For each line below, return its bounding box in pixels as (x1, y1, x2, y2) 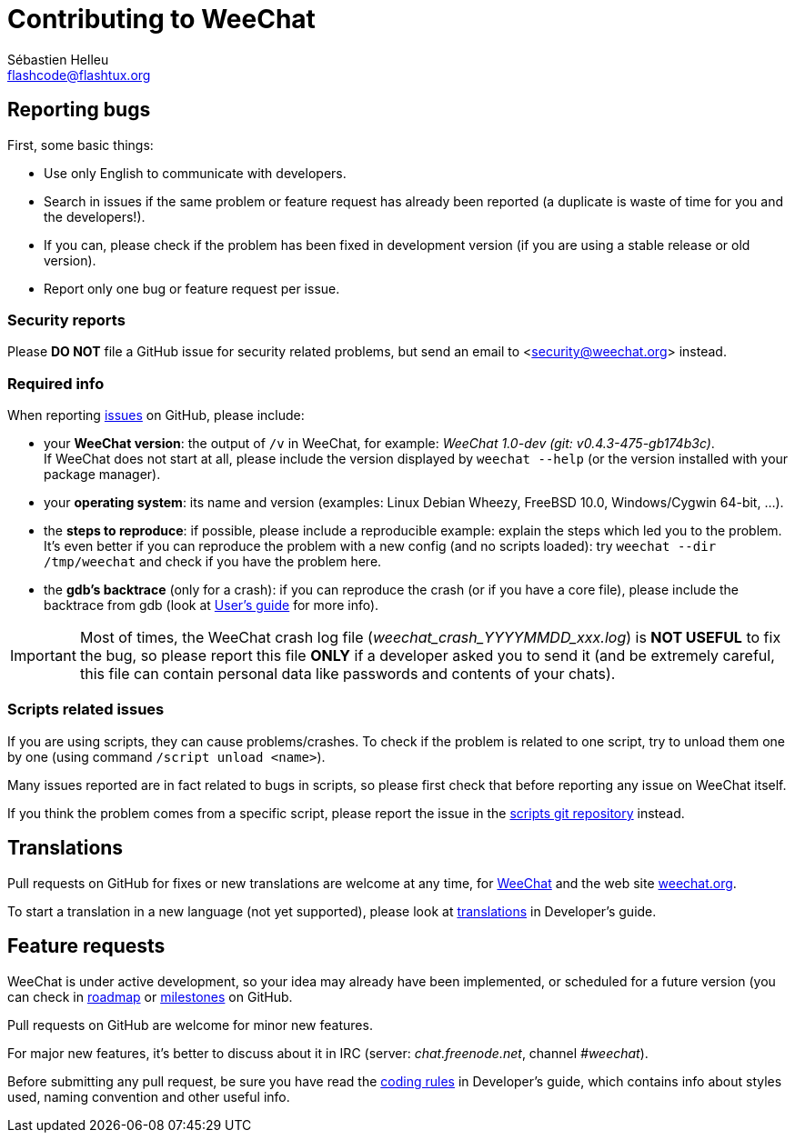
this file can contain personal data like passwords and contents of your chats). (79, 665, 616, 684)
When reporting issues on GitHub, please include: (7, 407, 305, 424)
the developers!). (44, 208, 146, 225)
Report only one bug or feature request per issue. (44, 280, 340, 296)
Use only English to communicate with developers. (44, 165, 347, 181)
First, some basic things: (7, 136, 154, 153)
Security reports (7, 310, 126, 329)
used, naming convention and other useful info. (7, 1088, 290, 1105)
